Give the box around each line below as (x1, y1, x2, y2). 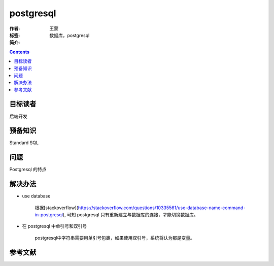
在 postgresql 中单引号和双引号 (22, 223, 87, 229)
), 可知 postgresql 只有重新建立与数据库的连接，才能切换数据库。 (62, 212, 198, 218)
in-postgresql (35, 212, 63, 218)
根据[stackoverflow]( (35, 205, 79, 211)
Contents (9, 49, 30, 55)
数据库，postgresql (49, 32, 90, 38)
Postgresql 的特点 (9, 167, 47, 173)
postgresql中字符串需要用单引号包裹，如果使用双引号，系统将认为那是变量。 (35, 235, 195, 241)
